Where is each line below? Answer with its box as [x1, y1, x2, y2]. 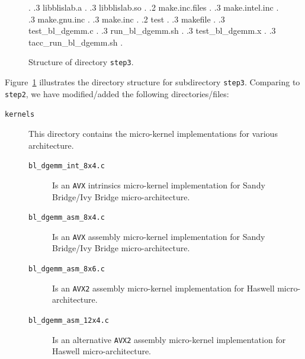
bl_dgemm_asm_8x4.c [28, 213, 105, 222]
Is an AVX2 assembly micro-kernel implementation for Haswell [52, 281, 275, 294]
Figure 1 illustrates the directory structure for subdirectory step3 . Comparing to [5, 76, 300, 88]
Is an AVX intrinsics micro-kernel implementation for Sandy [52, 178, 265, 191]
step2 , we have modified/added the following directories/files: [5, 87, 229, 100]
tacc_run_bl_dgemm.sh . [28, 36, 123, 48]
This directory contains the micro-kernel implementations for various [28, 127, 278, 139]
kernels [5, 110, 35, 119]
